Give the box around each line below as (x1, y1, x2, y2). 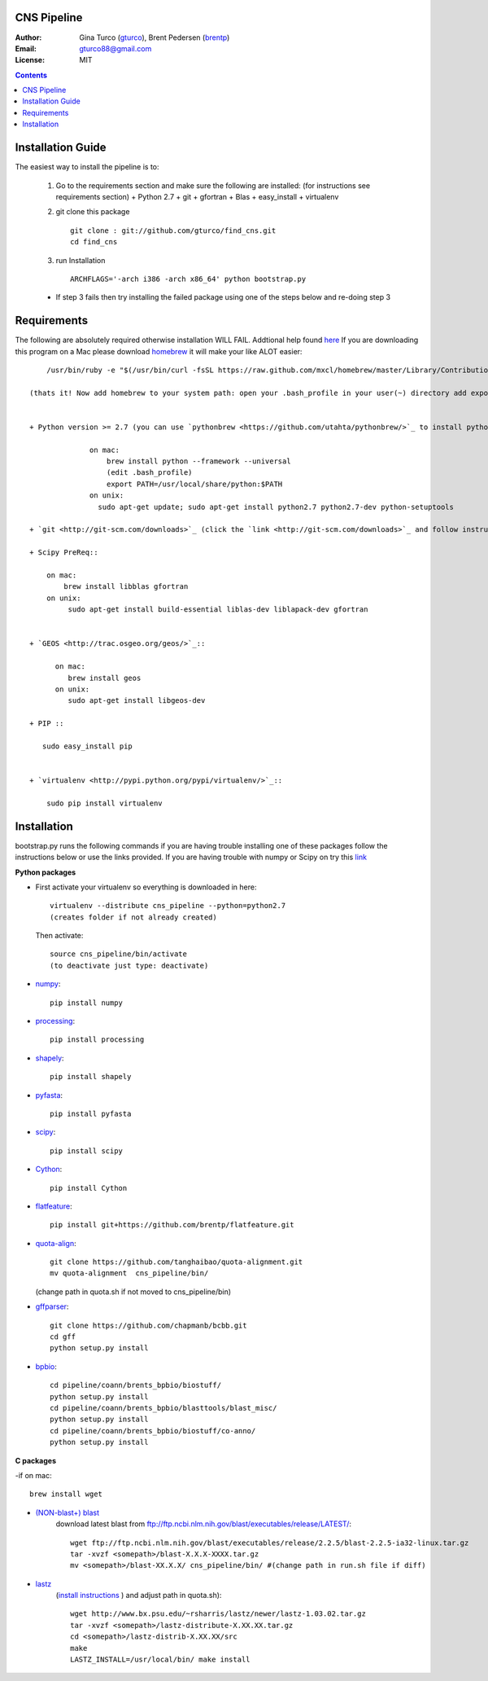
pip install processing (50, 1035, 145, 1044)
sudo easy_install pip (41, 741, 133, 751)
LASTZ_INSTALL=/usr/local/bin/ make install (70, 1655, 251, 1665)
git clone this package (55, 207, 130, 217)
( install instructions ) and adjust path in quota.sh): (55, 1591, 222, 1600)
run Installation (55, 255, 106, 265)
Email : (15, 43, 37, 53)
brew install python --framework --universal (106, 457, 292, 466)
